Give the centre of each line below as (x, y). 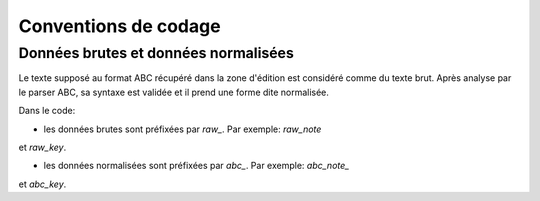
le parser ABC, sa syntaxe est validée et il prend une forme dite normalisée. (174, 92)
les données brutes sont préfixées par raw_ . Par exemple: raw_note (182, 129)
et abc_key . (42, 184)
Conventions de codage (119, 26)
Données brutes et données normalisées (156, 53)
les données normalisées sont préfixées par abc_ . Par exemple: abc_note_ (196, 166)
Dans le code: (47, 111)
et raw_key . (42, 147)
